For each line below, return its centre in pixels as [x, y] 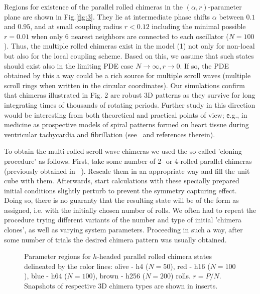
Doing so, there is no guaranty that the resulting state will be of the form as [121, 200]
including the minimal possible [199, 26]
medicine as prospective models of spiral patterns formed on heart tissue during [126, 124]
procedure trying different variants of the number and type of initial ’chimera [123, 220]
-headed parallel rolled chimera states [154, 256]
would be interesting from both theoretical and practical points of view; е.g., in [126, 114]
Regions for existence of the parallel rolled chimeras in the [94, 7]
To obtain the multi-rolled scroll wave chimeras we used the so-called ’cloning [123, 151]
